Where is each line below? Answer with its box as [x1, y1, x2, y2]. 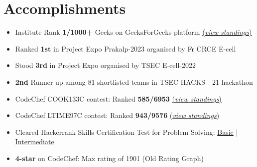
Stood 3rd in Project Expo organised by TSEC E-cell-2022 [15, 60, 196, 70]
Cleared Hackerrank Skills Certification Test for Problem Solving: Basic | [15, 126, 238, 137]
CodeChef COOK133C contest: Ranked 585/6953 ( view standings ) [15, 93, 222, 104]
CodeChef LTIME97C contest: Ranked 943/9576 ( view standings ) [15, 110, 220, 120]
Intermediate [15, 136, 54, 147]
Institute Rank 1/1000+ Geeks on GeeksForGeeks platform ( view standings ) [15, 27, 252, 37]
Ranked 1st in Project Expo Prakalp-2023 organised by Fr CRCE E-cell [15, 43, 236, 54]
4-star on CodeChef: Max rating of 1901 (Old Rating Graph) [15, 153, 204, 163]
